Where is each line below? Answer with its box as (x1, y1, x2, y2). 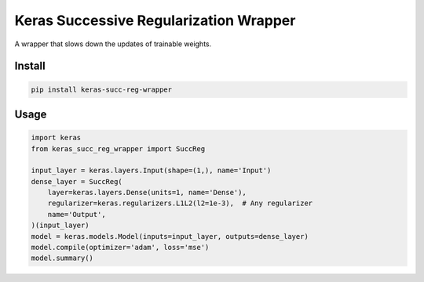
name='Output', (47, 210, 106, 219)
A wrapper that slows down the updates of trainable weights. (14, 39, 212, 49)
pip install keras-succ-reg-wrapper (31, 85, 173, 94)
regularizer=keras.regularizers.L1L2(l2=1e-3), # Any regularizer (47, 199, 313, 208)
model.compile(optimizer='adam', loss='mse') (31, 243, 210, 252)
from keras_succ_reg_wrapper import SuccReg (31, 144, 206, 153)
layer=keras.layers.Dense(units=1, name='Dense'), (47, 188, 247, 197)
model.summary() (31, 254, 94, 262)
